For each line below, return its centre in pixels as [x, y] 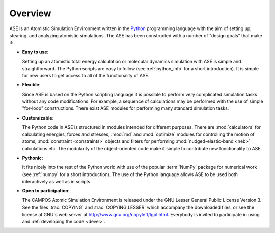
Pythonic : [33, 158]
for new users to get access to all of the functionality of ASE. [86, 75]
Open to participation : [46, 191]
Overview [30, 13]
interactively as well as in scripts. [57, 181]
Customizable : [38, 118]
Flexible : [31, 85]
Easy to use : [35, 52]
